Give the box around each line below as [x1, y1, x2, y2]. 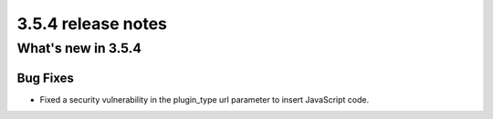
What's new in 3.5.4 [16, 40, 142, 56]
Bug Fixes [16, 70, 75, 85]
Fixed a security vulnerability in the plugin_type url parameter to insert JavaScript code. [39, 94, 370, 104]
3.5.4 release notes [16, 14, 168, 34]
